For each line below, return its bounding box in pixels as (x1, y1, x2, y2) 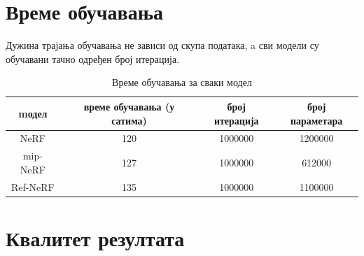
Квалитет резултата (6, 223, 185, 252)
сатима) (111, 113, 147, 127)
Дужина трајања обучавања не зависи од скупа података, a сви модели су (6, 38, 319, 52)
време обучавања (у (83, 99, 175, 113)
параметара (290, 113, 343, 127)
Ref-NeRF (11, 179, 55, 194)
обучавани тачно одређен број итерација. (6, 51, 180, 66)
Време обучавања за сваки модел (112, 75, 252, 90)
